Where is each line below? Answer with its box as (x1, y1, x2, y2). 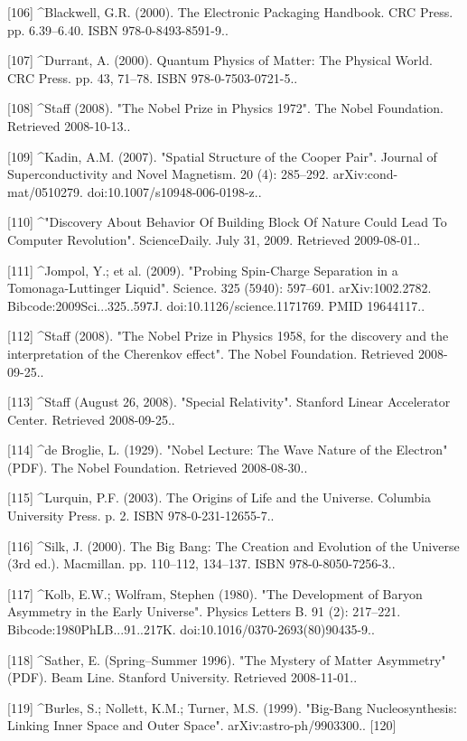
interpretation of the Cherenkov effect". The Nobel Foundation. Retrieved (7, 343, 415, 362)
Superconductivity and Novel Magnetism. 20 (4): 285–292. (7, 164, 329, 183)
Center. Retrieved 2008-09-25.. (7, 409, 175, 428)
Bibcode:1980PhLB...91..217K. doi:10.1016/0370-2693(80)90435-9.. (7, 620, 375, 639)
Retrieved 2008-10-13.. (7, 116, 131, 135)
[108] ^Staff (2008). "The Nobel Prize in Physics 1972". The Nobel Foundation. (7, 98, 444, 117)
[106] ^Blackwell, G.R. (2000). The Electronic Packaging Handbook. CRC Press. (7, 3, 453, 21)
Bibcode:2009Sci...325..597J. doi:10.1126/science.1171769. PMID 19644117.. (7, 295, 425, 314)
